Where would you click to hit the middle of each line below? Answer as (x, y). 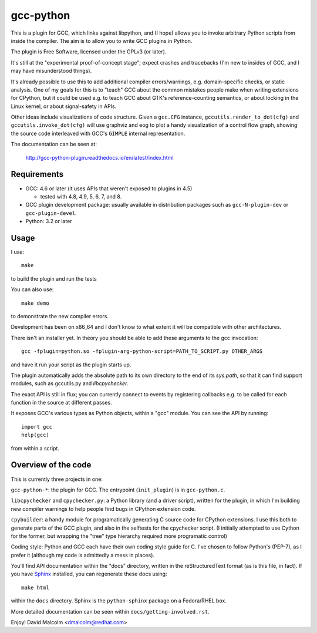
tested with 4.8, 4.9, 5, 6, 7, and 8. (81, 196)
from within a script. (35, 448)
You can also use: (32, 289)
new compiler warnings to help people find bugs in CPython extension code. (103, 509)
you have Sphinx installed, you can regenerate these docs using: (89, 574)
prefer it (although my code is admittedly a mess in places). (83, 555)
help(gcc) (35, 435)
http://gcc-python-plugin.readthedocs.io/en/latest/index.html (100, 157)
